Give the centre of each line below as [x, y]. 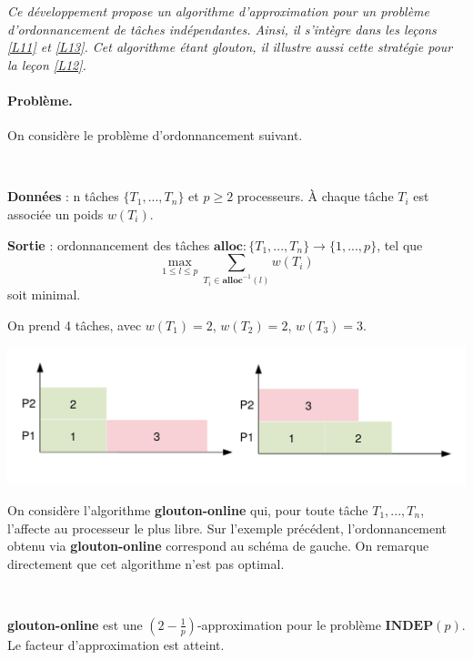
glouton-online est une [75, 624]
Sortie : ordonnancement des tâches [109, 244]
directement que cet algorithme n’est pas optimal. [146, 563]
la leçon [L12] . [47, 64]
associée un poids [55, 213]
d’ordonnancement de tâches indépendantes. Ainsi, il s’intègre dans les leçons [222, 29]
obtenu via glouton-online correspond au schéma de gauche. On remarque [218, 546]
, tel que [400, 244]
